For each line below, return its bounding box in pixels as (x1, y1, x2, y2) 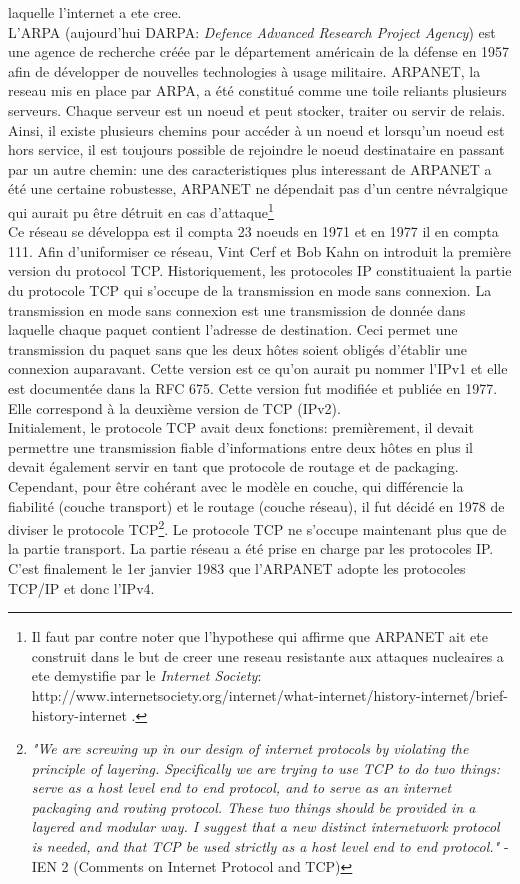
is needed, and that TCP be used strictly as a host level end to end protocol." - (31, 836, 509, 857)
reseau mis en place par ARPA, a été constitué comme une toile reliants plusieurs (8, 80, 507, 101)
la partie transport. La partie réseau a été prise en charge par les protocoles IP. (8, 538, 494, 559)
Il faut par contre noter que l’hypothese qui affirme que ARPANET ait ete (31, 626, 488, 647)
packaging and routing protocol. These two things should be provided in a (31, 796, 476, 817)
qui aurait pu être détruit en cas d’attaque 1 (8, 198, 274, 222)
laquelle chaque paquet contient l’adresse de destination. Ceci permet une (8, 319, 458, 340)
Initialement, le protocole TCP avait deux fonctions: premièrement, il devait (8, 417, 474, 438)
